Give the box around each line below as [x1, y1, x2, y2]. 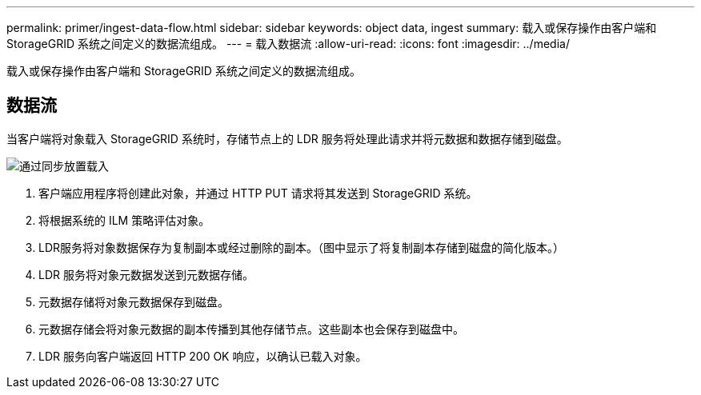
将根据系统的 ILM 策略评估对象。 [38, 213, 210, 227]
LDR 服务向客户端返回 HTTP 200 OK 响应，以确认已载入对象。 [38, 349, 367, 363]
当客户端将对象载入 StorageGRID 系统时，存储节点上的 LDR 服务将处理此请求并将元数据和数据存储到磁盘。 [6, 131, 568, 146]
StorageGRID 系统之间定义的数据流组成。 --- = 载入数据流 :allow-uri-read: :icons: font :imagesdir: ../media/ [6, 37, 570, 50]
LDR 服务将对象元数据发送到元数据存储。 [38, 267, 254, 281]
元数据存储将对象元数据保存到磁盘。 [38, 294, 229, 309]
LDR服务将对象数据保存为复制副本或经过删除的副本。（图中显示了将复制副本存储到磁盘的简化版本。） [38, 240, 565, 254]
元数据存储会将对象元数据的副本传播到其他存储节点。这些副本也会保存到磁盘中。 [38, 321, 464, 336]
